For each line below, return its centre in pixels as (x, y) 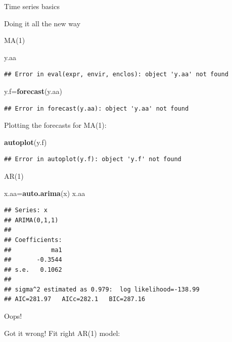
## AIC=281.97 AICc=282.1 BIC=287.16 (75, 299)
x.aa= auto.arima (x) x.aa (45, 193)
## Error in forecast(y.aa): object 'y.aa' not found (97, 108)
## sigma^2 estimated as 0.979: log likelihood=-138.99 (102, 289)
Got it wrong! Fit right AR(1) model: (62, 333)
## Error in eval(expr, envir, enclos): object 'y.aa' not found (116, 75)
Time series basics (32, 6)
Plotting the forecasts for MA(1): (55, 125)
